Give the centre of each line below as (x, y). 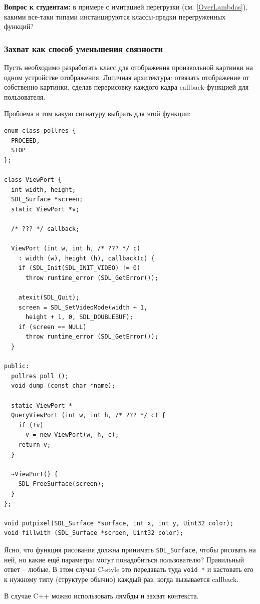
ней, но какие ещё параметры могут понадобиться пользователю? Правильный (124, 559)
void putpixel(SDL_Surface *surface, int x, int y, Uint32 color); (119, 523)
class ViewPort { (33, 180)
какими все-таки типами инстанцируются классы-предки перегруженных (115, 16)
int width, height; (44, 190)
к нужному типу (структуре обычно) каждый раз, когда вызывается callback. (121, 579)
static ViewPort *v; (45, 209)
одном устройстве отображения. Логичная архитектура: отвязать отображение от (127, 77)
